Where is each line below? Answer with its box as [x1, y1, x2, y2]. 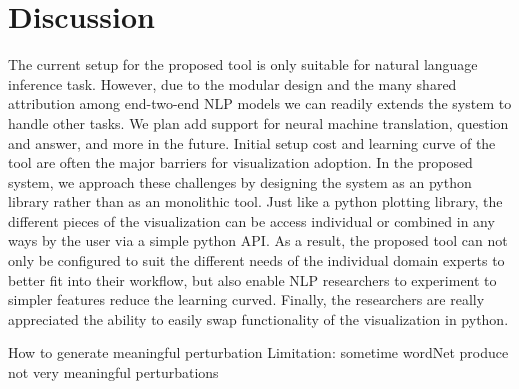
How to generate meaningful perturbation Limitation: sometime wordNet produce [8, 342, 509, 363]
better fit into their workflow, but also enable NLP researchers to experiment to [8, 269, 497, 290]
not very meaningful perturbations [8, 362, 219, 383]
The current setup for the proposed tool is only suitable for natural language [8, 54, 478, 75]
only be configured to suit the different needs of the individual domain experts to [8, 250, 505, 271]
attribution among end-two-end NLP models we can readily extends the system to [8, 93, 512, 114]
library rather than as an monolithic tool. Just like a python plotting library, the [8, 191, 503, 212]
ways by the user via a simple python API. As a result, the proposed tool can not [8, 230, 508, 251]
